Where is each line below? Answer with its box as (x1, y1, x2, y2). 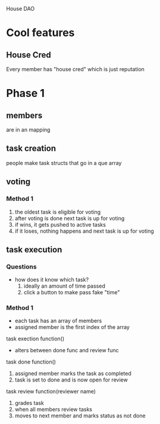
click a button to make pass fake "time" (23, 289, 120, 296)
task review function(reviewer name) (6, 388, 96, 395)
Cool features (6, 26, 75, 39)
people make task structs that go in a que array (6, 159, 122, 166)
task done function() (6, 358, 57, 365)
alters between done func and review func (14, 347, 119, 354)
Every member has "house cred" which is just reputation (6, 66, 145, 72)
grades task (14, 399, 45, 407)
